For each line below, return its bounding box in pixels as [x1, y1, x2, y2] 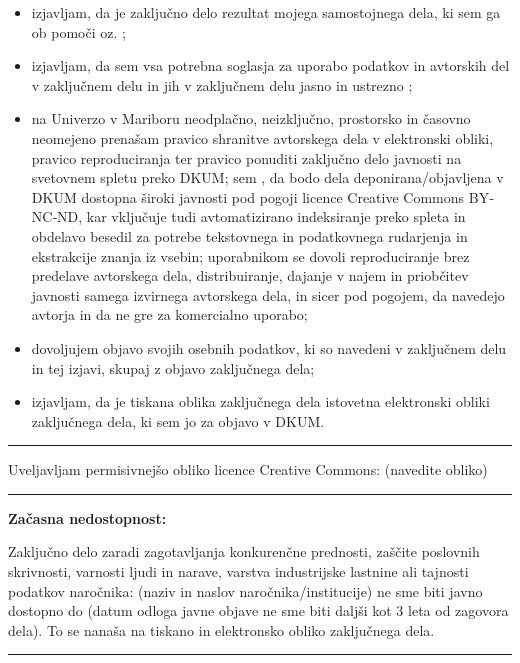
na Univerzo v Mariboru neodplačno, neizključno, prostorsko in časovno [31, 108, 471, 129]
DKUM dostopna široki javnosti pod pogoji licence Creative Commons [31, 186, 465, 207]
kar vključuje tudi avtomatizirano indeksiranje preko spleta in [86, 206, 466, 227]
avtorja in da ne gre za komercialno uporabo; [31, 304, 308, 325]
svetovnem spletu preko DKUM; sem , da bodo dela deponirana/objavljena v [31, 167, 504, 188]
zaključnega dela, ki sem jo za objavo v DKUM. [31, 410, 325, 431]
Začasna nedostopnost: [8, 507, 167, 528]
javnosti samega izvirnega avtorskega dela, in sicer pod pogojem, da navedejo [31, 284, 505, 305]
